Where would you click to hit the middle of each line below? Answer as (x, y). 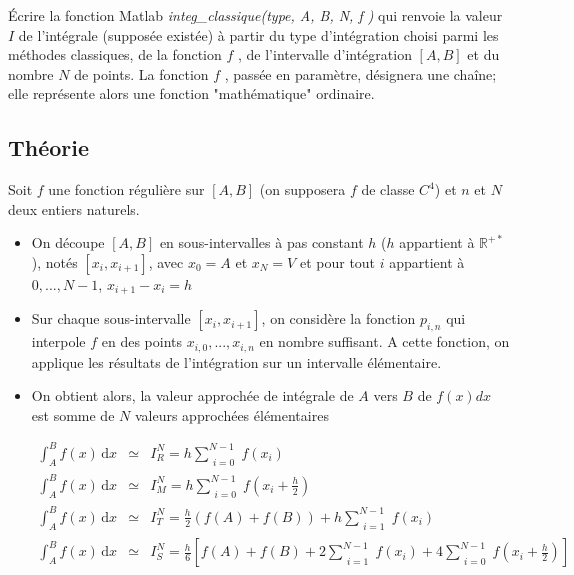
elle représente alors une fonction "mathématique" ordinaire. (191, 93)
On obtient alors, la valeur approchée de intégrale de (192, 395)
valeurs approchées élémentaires (231, 414)
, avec (166, 261)
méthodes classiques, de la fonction (115, 54)
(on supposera (302, 189)
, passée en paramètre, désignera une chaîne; (360, 73)
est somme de (73, 414)
